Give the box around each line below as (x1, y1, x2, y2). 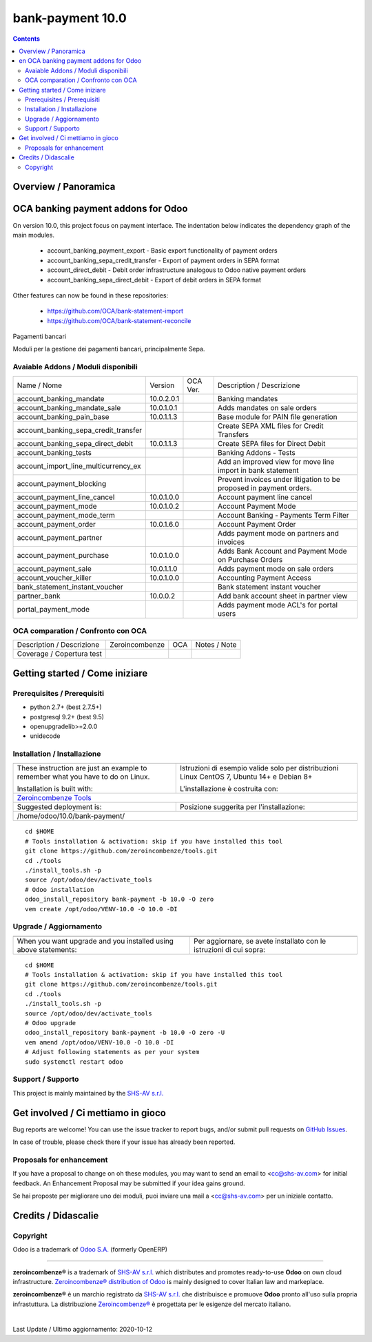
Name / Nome (17, 380, 62, 390)
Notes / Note (195, 640, 237, 650)
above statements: (17, 944, 77, 954)
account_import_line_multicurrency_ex (17, 461, 141, 471)
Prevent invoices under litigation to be (217, 474, 340, 484)
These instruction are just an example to (17, 764, 147, 773)
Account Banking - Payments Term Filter (217, 510, 349, 520)
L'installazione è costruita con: (179, 784, 278, 794)
